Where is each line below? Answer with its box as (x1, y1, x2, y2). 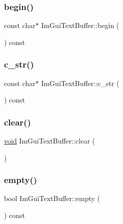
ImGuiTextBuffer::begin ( (41, 20, 119, 30)
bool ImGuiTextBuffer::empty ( (4, 193, 100, 203)
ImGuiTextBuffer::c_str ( (41, 77, 119, 88)
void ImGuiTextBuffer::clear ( (4, 135, 95, 146)
